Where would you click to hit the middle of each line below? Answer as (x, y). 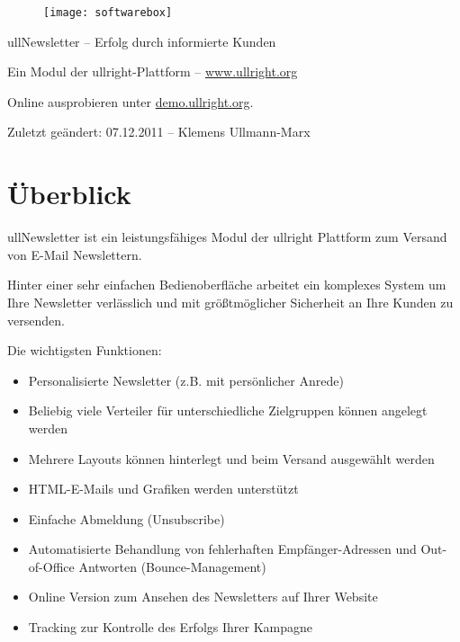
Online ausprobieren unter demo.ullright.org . (131, 101)
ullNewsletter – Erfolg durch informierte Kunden (142, 41)
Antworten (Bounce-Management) (172, 566)
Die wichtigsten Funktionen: (85, 350)
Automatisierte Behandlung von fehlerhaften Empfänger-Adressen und (222, 549)
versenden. (36, 320)
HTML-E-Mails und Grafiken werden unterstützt (163, 489)
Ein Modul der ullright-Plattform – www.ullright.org (153, 71)
